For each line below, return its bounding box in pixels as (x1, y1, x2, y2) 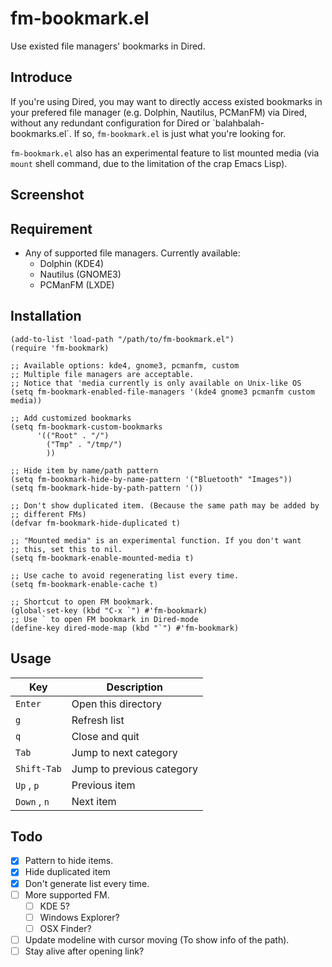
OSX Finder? (39, 922, 92, 934)
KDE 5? (39, 900, 70, 912)
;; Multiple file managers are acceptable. (10, 369, 195, 379)
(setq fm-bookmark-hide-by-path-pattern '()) (10, 483, 203, 493)
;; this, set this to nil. (10, 544, 123, 554)
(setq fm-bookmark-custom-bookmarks (10, 422, 163, 432)
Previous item (71, 778, 136, 792)
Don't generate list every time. (24, 877, 150, 889)
